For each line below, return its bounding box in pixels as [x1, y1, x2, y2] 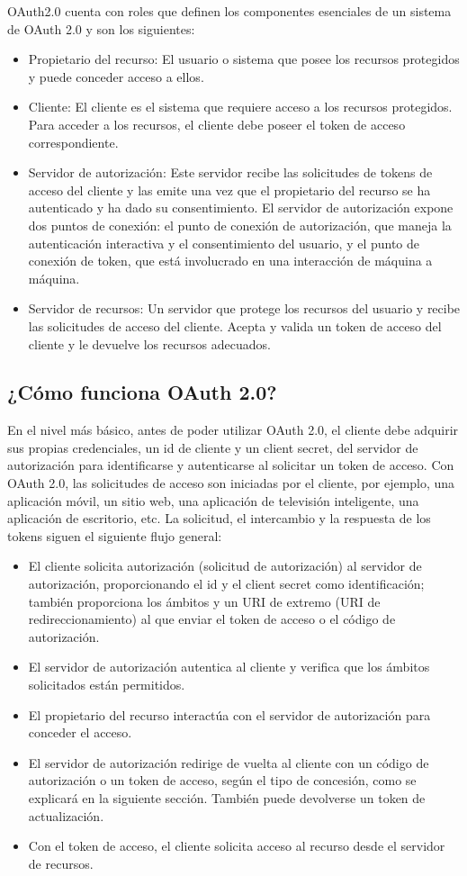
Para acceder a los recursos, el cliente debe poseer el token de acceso [28, 114, 406, 133]
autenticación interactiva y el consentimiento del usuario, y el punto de [28, 233, 420, 252]
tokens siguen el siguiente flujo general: [7, 526, 222, 545]
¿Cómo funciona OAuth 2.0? [7, 378, 277, 406]
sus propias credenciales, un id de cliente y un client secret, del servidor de [7, 438, 418, 456]
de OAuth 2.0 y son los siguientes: [7, 19, 195, 38]
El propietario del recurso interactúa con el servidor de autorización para [28, 705, 431, 724]
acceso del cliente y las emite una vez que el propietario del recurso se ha [28, 180, 431, 199]
